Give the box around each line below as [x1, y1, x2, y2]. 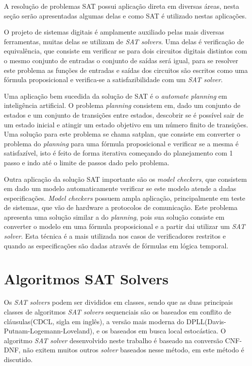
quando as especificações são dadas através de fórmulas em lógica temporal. [4, 240, 229, 250]
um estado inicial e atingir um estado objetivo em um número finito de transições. [4, 119, 248, 129]
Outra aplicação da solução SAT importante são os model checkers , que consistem [4, 174, 247, 184]
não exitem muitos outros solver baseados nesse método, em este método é [22, 345, 244, 355]
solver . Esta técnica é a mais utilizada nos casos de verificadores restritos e [4, 231, 226, 241]
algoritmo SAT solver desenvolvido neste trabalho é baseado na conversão [4, 335, 223, 345]
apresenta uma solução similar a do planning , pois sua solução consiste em [4, 211, 225, 222]
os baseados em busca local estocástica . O [101, 326, 226, 336]
